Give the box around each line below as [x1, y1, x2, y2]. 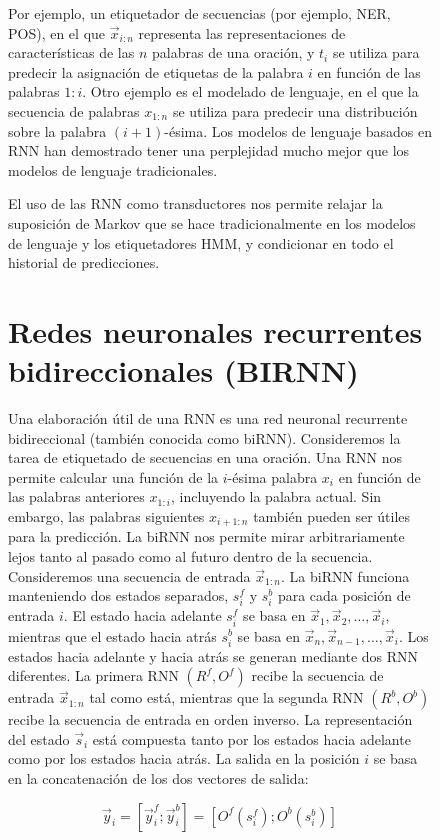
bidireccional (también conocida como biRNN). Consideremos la [8, 427, 401, 448]
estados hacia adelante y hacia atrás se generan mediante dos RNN [8, 645, 419, 666]
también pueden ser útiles [253, 506, 411, 526]
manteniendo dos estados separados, [8, 585, 229, 606]
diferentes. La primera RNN [8, 665, 179, 686]
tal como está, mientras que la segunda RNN [89, 687, 364, 708]
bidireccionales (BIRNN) [8, 350, 359, 391]
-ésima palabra [227, 466, 318, 487]
